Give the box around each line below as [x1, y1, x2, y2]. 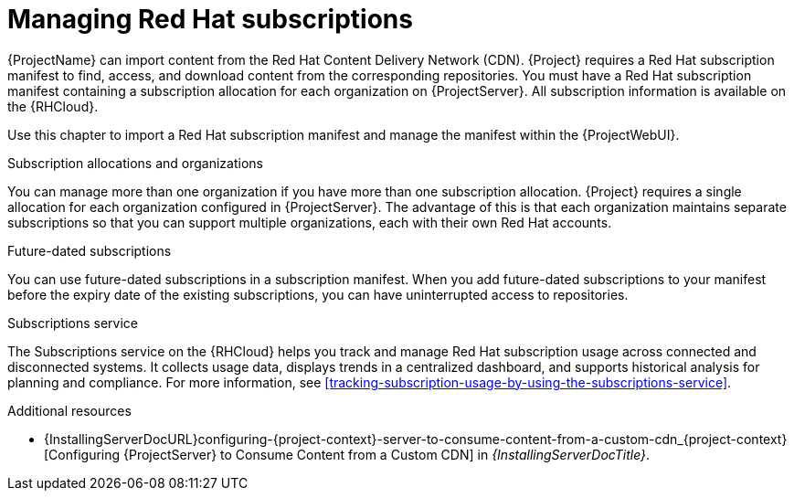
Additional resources [7, 402, 132, 419]
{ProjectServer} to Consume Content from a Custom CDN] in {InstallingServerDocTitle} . [123, 446, 651, 462]
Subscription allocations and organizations [7, 154, 263, 171]
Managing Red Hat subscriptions [7, 4, 413, 35]
